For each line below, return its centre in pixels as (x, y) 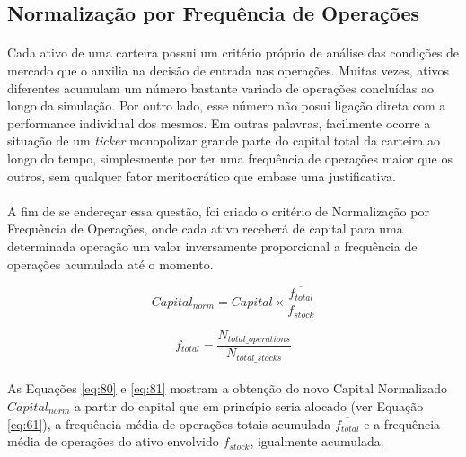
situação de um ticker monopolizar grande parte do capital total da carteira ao (224, 141)
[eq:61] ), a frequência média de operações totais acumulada (169, 423)
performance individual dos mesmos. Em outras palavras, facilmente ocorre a (219, 123)
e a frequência (402, 423)
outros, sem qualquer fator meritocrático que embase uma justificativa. (202, 176)
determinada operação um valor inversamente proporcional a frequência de (212, 246)
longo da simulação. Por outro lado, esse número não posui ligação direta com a (227, 105)
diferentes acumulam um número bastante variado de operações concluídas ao (220, 88)
